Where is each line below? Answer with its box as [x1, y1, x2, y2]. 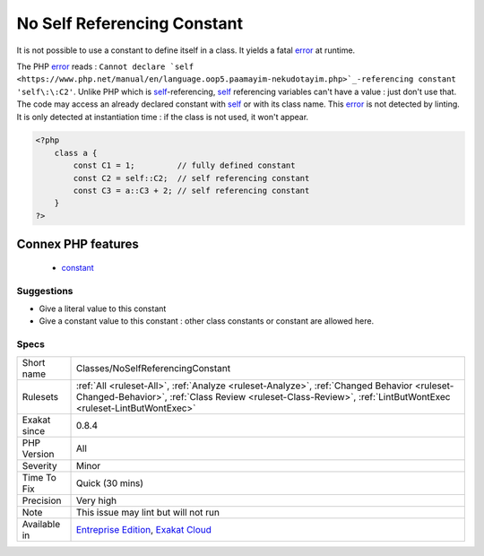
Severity [22, 459, 57, 472]
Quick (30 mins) [75, 476, 143, 489]
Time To [22, 471, 57, 483]
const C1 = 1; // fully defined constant [73, 161, 296, 170]
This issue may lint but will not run [75, 506, 220, 518]
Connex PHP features [16, 237, 139, 252]
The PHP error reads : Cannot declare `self [16, 61, 194, 72]
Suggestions [16, 284, 73, 297]
